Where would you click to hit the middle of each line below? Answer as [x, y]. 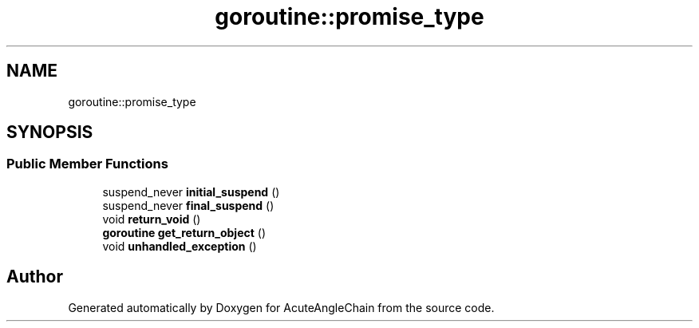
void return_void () [152, 219]
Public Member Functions [87, 164]
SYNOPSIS [50, 132]
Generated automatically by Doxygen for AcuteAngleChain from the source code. [281, 307]
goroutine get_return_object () [184, 232]
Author [35, 277]
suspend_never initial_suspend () [191, 192]
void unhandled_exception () [180, 246]
